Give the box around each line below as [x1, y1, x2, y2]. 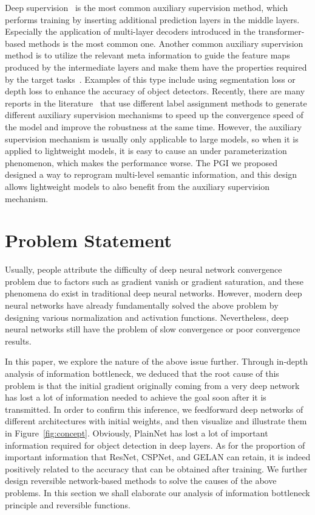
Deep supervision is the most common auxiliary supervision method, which [5, 1, 288, 13]
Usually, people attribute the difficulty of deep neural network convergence [5, 263, 282, 276]
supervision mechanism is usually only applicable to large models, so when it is [5, 132, 299, 145]
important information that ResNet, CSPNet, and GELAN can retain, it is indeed [5, 450, 311, 463]
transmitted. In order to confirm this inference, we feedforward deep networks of [5, 402, 303, 415]
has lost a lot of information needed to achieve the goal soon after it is [5, 391, 266, 404]
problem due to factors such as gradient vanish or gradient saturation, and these [5, 275, 303, 287]
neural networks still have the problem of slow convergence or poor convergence [5, 323, 300, 335]
